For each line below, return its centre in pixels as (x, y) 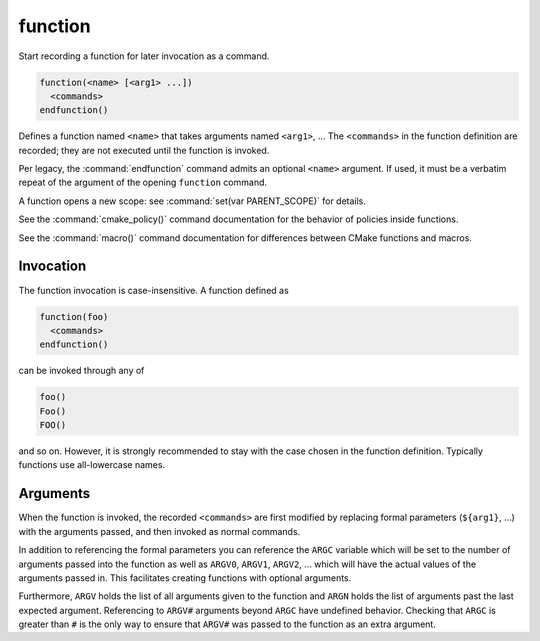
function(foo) (74, 316)
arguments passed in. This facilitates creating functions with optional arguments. (185, 577)
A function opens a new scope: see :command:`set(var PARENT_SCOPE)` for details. (192, 201)
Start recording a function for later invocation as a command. (144, 56)
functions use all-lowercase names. (91, 465)
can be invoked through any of (81, 371)
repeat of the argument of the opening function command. (143, 182)
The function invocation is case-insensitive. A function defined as (153, 290)
